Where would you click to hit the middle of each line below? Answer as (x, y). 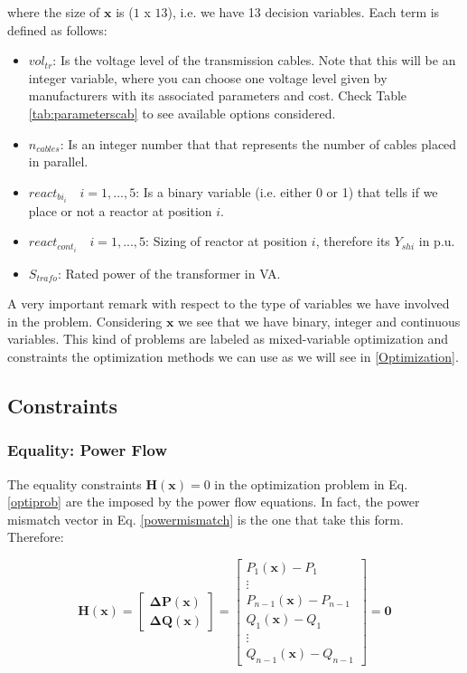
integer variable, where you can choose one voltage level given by (208, 77)
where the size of (54, 12)
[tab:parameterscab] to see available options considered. (182, 113)
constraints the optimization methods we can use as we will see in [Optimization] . (233, 356)
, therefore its (353, 241)
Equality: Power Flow (88, 450)
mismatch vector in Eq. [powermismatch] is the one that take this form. (205, 519)
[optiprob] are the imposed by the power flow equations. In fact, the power (214, 502)
